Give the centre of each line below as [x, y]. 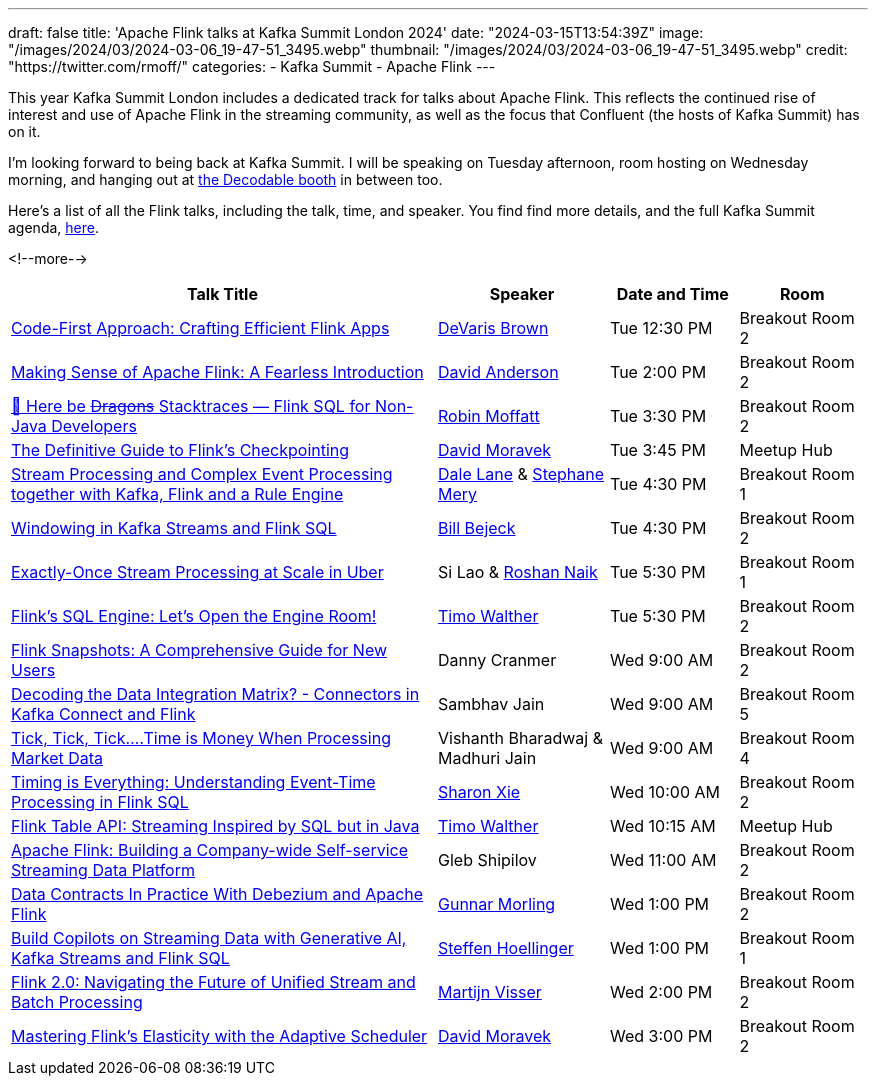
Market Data [57, 758]
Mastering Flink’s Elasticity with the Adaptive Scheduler [219, 1036]
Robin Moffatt [489, 416]
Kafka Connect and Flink [103, 714]
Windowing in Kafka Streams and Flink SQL [174, 528]
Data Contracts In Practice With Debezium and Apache [217, 894]
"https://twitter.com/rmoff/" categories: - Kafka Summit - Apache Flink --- [252, 66]
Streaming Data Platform [103, 870]
